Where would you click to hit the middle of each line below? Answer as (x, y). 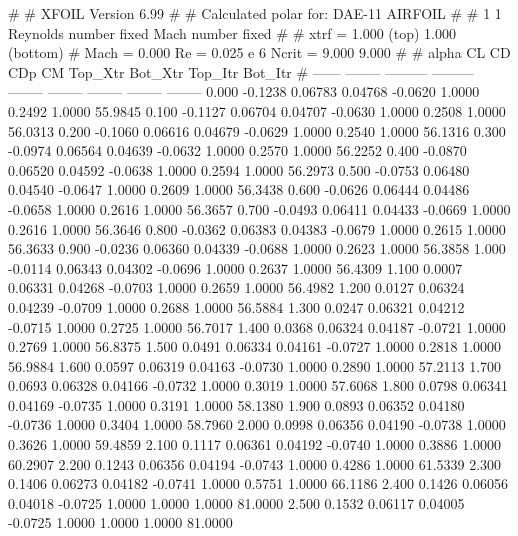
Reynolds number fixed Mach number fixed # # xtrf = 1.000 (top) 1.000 (232, 32)
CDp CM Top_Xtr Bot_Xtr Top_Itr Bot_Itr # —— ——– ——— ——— (241, 71)
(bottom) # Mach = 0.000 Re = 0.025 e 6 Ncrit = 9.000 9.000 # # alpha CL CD (259, 52)
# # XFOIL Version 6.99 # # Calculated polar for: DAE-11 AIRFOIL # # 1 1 (255, 13)
